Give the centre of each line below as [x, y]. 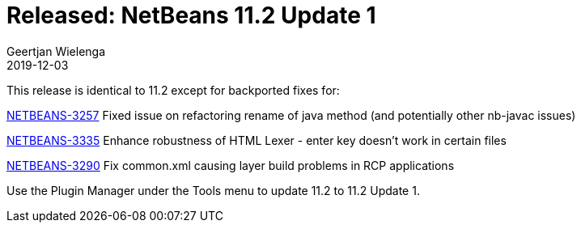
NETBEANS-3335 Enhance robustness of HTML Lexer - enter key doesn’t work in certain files [257, 140]
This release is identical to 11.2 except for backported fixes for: [173, 90]
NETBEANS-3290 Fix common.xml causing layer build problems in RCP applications [231, 165]
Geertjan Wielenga [56, 51]
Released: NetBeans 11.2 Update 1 [191, 15]
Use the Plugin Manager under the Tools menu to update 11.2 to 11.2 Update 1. [213, 190]
